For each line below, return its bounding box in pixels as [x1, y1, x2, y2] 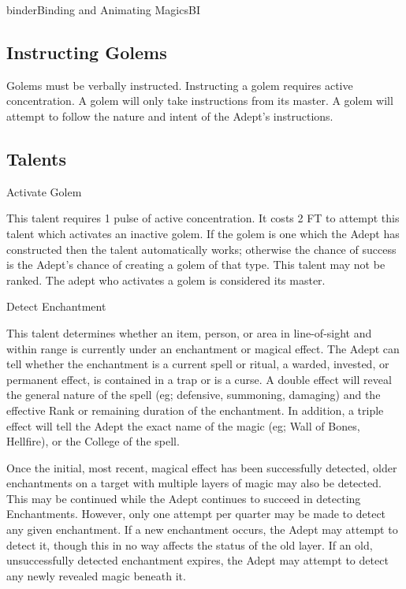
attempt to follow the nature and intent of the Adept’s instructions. [6, 107, 333, 124]
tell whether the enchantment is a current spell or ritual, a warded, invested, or [6, 356, 389, 372]
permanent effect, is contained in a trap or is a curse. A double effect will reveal [6, 371, 392, 387]
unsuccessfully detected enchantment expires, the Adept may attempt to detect [6, 552, 389, 568]
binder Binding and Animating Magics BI [6, 2, 200, 17]
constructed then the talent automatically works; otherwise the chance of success [6, 240, 397, 257]
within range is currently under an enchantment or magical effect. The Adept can [6, 340, 400, 356]
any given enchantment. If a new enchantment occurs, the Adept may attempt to [6, 521, 398, 538]
